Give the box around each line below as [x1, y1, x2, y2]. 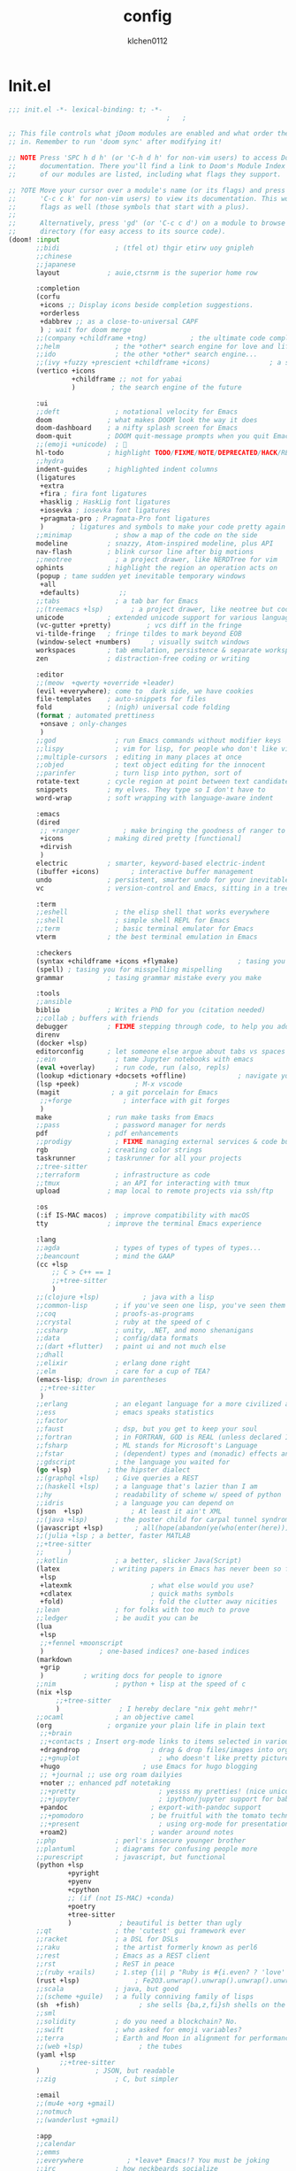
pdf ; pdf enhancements [35, 1129, 178, 1139]
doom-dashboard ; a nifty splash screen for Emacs [35, 423, 239, 433]
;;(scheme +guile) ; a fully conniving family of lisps [35, 1992, 254, 2002]
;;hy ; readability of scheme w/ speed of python [35, 1490, 282, 1500]
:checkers [35, 948, 72, 957]
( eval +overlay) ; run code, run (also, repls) [35, 1063, 231, 1072]
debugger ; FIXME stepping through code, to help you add [35, 1022, 290, 1031]
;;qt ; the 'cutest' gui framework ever [35, 1927, 247, 1935]
